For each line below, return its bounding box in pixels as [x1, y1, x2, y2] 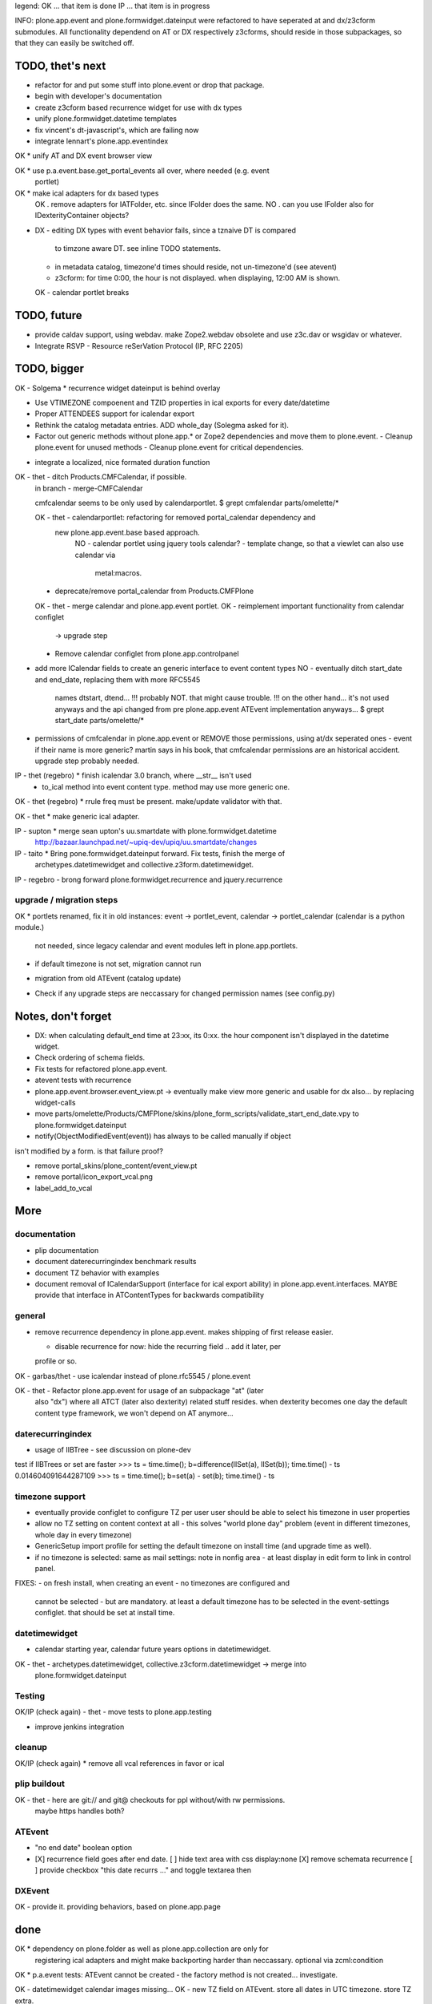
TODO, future [14, 309, 83, 322]
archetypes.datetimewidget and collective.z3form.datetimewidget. [34, 860, 254, 870]
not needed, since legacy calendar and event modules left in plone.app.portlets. [34, 940, 298, 950]
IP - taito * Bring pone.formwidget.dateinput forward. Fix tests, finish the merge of [14, 848, 286, 858]
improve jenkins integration [34, 1722, 125, 1731]
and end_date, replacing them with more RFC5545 [34, 674, 201, 685]
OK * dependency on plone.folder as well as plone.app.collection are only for [14, 1944, 269, 1953]
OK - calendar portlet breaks [34, 288, 130, 297]
